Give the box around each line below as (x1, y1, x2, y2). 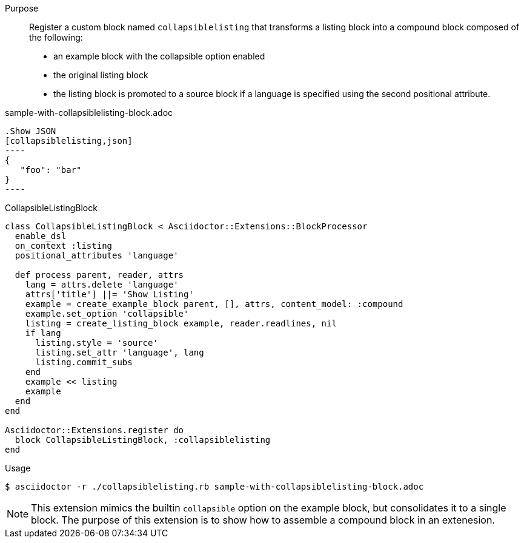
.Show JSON (5, 126, 56, 136)
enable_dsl (15, 231, 67, 241)
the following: (29, 32, 83, 42)
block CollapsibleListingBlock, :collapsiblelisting (15, 435, 271, 445)
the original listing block (53, 70, 148, 80)
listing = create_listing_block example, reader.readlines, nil (25, 319, 337, 328)
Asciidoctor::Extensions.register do (5, 425, 184, 435)
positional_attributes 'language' (15, 251, 179, 260)
